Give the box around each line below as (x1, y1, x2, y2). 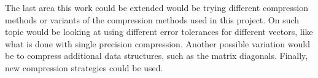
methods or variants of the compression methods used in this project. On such (5, 13, 300, 26)
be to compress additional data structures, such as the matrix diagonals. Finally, (5, 49, 308, 62)
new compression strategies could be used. (5, 61, 163, 74)
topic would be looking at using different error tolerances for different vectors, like (5, 25, 313, 38)
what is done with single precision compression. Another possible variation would (5, 37, 310, 50)
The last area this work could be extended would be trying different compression (5, 1, 308, 14)
